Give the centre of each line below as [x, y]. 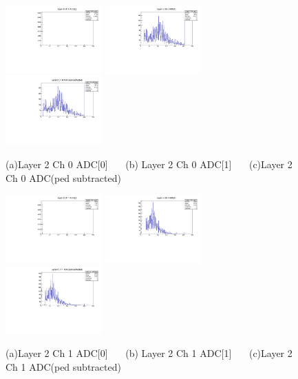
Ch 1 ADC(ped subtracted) [63, 366]
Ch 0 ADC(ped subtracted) [63, 177]
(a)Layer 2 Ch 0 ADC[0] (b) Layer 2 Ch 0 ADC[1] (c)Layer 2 [149, 164]
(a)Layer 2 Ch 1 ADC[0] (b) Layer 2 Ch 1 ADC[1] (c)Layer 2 [149, 353]
